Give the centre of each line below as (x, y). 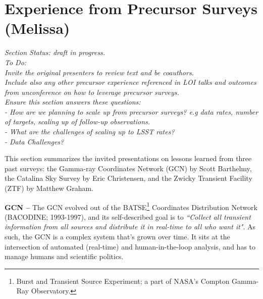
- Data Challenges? (34, 141)
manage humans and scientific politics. (64, 256)
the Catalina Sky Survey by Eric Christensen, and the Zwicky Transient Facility (128, 178)
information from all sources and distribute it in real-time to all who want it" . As (130, 227)
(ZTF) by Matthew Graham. (49, 188)
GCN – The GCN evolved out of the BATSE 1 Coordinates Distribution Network (131, 206)
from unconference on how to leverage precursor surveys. (92, 92)
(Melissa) (37, 28)
